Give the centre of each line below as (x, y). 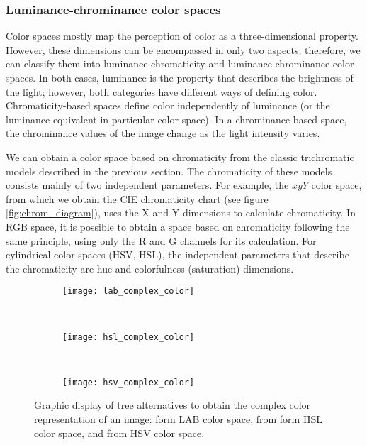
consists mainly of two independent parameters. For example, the (147, 185)
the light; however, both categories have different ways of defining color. (162, 91)
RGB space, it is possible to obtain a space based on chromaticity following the (178, 226)
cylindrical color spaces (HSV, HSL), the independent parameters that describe (177, 254)
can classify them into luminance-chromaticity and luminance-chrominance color (180, 64)
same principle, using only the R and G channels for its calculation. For (161, 240)
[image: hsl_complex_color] (129, 337)
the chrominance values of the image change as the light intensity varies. (163, 133)
